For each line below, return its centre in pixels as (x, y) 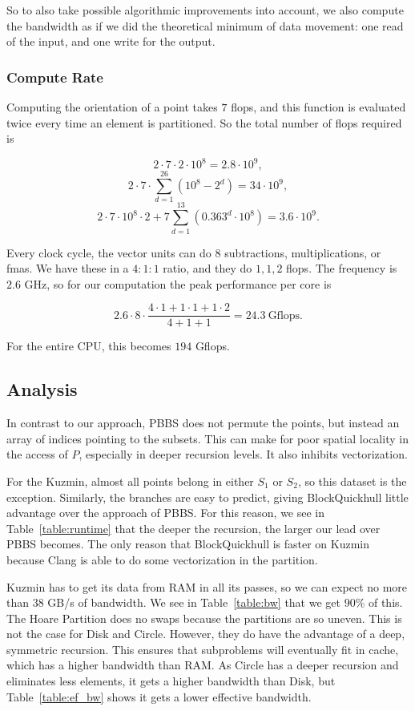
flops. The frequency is (342, 268)
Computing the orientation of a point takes (112, 107)
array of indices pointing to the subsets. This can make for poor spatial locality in (207, 438)
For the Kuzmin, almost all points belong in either (130, 481)
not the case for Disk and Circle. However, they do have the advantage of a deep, (206, 634)
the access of (37, 454)
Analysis (42, 389)
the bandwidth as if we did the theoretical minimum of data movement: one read (205, 25)
